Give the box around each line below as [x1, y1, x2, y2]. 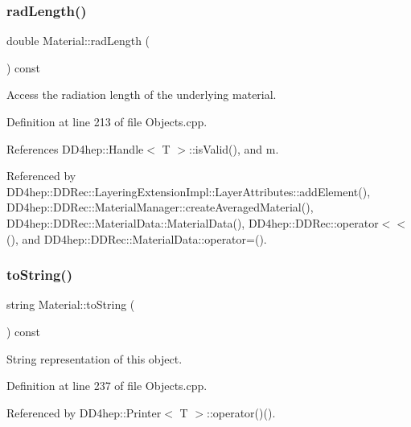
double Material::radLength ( [6, 32, 150, 49]
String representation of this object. [6, 350, 183, 367]
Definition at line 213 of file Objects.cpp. [6, 113, 208, 129]
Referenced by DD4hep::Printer [6, 404, 162, 421]
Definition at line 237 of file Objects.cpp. [6, 377, 208, 394]
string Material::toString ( [6, 296, 135, 313]
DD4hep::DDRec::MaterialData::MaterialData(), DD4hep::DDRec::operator [6, 214, 379, 231]
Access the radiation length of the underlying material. [6, 86, 277, 103]
